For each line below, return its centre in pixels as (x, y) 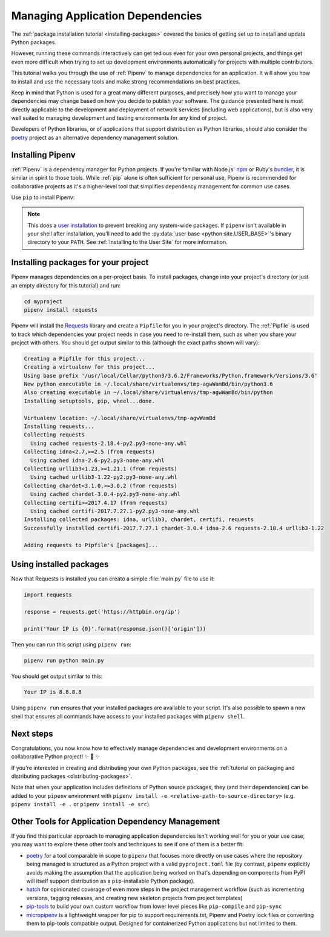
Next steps (32, 733)
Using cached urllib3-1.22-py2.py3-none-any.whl (104, 477)
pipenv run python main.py (64, 660)
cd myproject (43, 301)
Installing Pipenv (43, 155)
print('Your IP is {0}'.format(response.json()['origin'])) (115, 629)
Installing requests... (59, 426)
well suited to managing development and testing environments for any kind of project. (119, 118)
